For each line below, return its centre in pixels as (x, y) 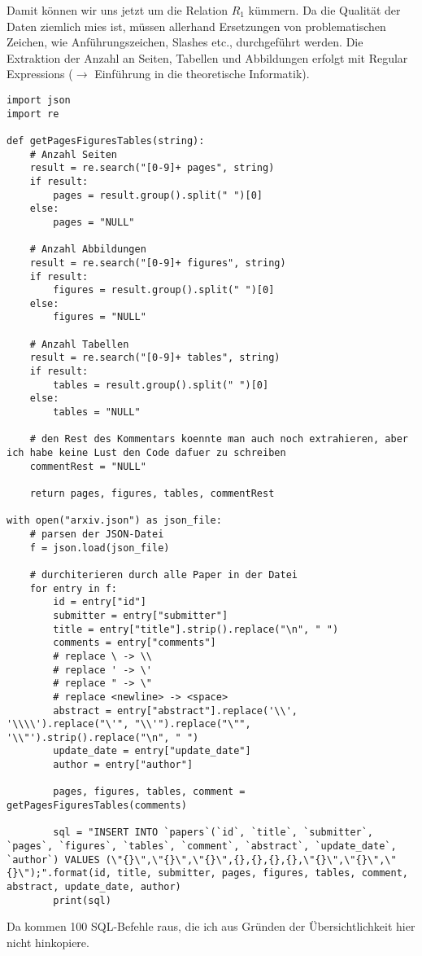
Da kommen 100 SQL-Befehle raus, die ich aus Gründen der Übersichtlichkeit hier (211, 926)
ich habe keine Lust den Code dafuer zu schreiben (146, 453)
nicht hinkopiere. (48, 942)
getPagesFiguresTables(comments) (97, 806)
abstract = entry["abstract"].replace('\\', (175, 710)
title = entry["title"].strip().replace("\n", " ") (196, 629)
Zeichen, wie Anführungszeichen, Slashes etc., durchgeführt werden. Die (185, 42)
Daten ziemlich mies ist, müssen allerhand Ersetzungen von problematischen (196, 26)
